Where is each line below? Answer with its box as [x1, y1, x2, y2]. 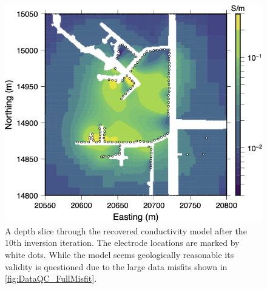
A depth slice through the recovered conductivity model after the [5, 224, 247, 237]
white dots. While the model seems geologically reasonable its [5, 248, 234, 260]
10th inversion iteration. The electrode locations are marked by [5, 236, 240, 249]
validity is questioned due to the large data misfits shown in [5, 260, 228, 273]
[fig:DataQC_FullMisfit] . [5, 272, 97, 285]
